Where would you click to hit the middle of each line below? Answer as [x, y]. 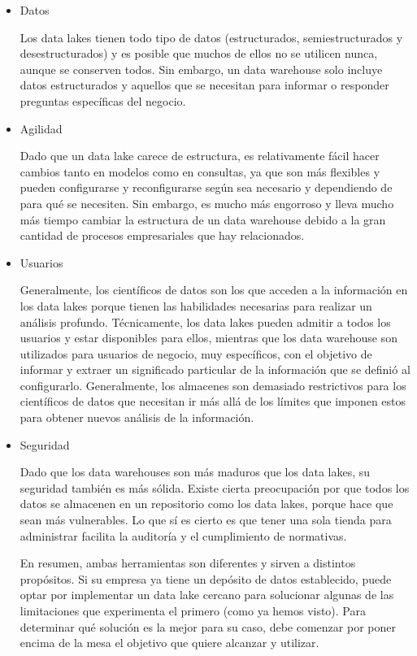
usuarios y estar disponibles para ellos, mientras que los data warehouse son [208, 338]
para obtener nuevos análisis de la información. [137, 417]
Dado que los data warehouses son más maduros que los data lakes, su [195, 472]
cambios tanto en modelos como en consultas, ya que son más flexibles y [200, 171]
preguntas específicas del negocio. [103, 100]
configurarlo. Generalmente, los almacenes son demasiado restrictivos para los [213, 385]
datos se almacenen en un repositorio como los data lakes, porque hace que [206, 504]
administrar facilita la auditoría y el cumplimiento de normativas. [183, 535]
